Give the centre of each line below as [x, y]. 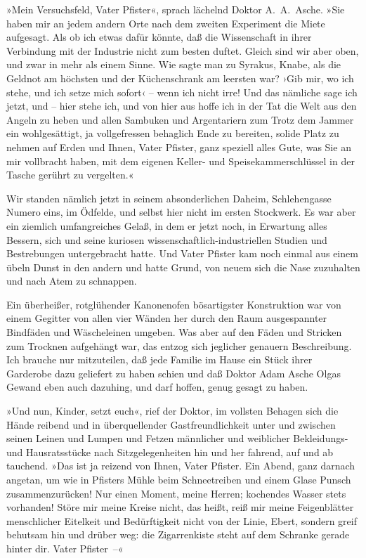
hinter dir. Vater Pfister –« [65, 548]
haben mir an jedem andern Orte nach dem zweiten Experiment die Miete [166, 23]
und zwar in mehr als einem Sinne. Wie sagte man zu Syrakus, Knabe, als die [174, 64]
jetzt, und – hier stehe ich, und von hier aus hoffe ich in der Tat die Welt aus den [182, 106]
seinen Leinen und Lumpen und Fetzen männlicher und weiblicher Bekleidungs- [177, 438]
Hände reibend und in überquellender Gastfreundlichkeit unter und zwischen [171, 424]
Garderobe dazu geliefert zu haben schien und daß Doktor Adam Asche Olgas [174, 373]
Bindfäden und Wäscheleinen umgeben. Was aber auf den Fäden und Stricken [174, 332]
